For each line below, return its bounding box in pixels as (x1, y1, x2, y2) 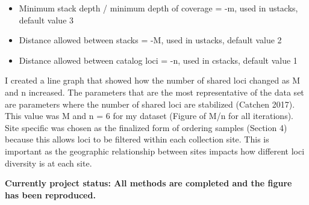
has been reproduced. (5, 188, 96, 201)
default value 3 (19, 13, 74, 26)
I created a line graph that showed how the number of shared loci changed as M (5, 74, 300, 87)
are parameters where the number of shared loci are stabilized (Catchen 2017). (5, 97, 295, 110)
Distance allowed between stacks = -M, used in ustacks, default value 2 (19, 34, 282, 46)
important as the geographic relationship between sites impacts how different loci (5, 144, 305, 157)
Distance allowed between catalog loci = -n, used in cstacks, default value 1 (19, 54, 298, 66)
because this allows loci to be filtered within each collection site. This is (5, 133, 269, 145)
